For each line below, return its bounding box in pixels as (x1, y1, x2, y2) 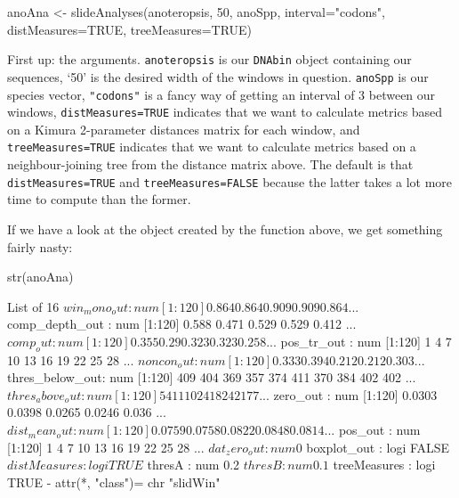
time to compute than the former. (7, 190, 191, 208)
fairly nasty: (7, 237, 73, 256)
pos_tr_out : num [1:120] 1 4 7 (280, 331, 452, 350)
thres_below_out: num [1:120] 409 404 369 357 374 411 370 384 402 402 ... (7, 368, 416, 387)
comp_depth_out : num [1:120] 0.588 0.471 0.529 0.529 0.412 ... (7, 314, 357, 333)
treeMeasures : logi (333, 455, 436, 474)
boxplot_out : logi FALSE (306, 437, 450, 456)
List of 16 (7, 297, 60, 315)
